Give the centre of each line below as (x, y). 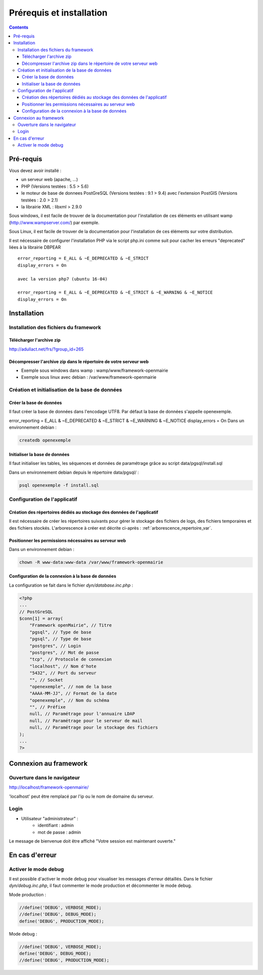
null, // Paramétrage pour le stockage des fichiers (94, 727)
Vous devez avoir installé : (35, 171)
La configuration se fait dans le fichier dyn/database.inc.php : (71, 585)
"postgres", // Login (55, 646)
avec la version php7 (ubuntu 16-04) (63, 279)
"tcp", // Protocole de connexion (71, 659)
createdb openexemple (45, 440)
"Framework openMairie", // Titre (71, 625)
